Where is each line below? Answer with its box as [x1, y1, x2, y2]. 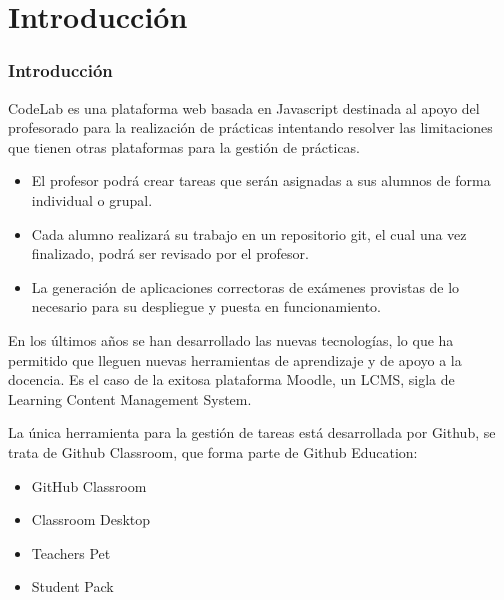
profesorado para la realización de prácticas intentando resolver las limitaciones [8, 117, 493, 138]
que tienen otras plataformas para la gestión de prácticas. [8, 136, 361, 157]
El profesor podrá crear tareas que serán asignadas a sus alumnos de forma [31, 170, 491, 191]
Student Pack [31, 576, 114, 597]
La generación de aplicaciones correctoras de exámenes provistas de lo [31, 276, 460, 297]
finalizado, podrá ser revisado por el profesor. [31, 243, 309, 264]
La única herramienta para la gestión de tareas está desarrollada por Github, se [8, 422, 496, 443]
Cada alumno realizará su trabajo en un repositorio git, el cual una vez [31, 223, 467, 244]
